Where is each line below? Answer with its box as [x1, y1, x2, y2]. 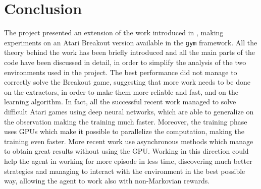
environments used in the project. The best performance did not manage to [4, 67, 237, 77]
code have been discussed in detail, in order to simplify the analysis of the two [4, 56, 246, 67]
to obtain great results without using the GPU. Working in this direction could [4, 146, 249, 156]
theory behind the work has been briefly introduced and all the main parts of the [4, 47, 255, 57]
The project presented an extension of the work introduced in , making [4, 27, 224, 38]
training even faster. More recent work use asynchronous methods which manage [4, 136, 253, 146]
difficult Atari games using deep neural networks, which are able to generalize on [4, 106, 254, 116]
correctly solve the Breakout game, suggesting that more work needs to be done [4, 77, 250, 87]
